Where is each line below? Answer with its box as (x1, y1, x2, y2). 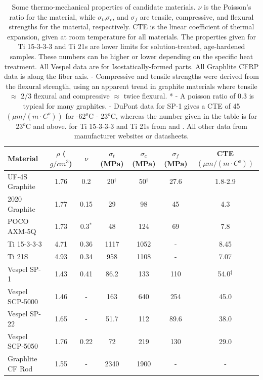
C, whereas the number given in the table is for (110, 110, 257, 121)
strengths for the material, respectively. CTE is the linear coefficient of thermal (9, 21, 254, 32)
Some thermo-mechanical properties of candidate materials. (12, 2, 196, 12)
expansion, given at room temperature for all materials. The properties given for (7, 31, 256, 41)
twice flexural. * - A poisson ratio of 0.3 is (123, 90, 254, 101)
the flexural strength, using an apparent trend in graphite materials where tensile (6, 80, 257, 91)
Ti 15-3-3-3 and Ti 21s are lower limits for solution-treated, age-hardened (18, 41, 245, 52)
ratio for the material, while (9, 11, 96, 22)
